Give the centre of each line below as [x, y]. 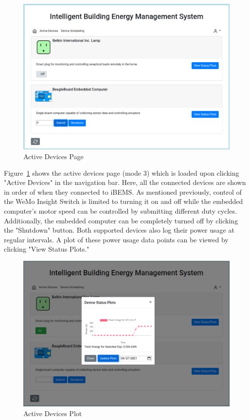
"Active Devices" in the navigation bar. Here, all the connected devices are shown [125, 182]
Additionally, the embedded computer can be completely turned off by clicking [121, 220]
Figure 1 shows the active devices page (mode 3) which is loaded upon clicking [122, 173]
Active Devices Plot [53, 413]
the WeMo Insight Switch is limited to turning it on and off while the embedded [124, 201]
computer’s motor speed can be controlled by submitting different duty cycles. [120, 210]
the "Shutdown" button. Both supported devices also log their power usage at [119, 230]
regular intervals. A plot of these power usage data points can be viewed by [116, 239]
